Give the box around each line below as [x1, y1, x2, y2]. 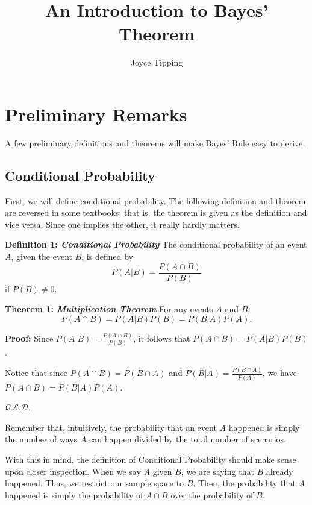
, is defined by [81, 250, 133, 263]
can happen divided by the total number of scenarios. [89, 433, 287, 445]
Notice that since [5, 366, 67, 379]
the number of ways [5, 433, 78, 445]
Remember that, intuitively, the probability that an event [5, 421, 217, 433]
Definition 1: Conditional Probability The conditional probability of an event [5, 238, 307, 251]
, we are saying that [181, 465, 254, 477]
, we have [262, 366, 297, 379]
